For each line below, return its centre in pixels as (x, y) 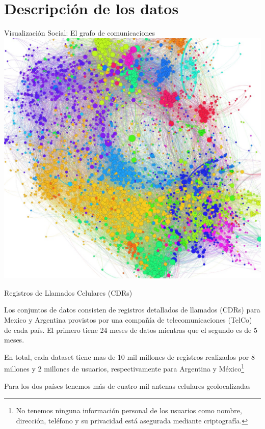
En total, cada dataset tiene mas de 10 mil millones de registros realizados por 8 (129, 356)
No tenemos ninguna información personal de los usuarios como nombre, (129, 410)
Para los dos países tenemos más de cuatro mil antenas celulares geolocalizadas (127, 385)
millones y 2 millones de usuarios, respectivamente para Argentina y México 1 (124, 368)
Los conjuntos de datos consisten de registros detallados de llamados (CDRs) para (132, 310)
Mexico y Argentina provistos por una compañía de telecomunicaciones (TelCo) (128, 320)
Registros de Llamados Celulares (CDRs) (68, 292)
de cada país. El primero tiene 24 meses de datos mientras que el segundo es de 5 (131, 330)
